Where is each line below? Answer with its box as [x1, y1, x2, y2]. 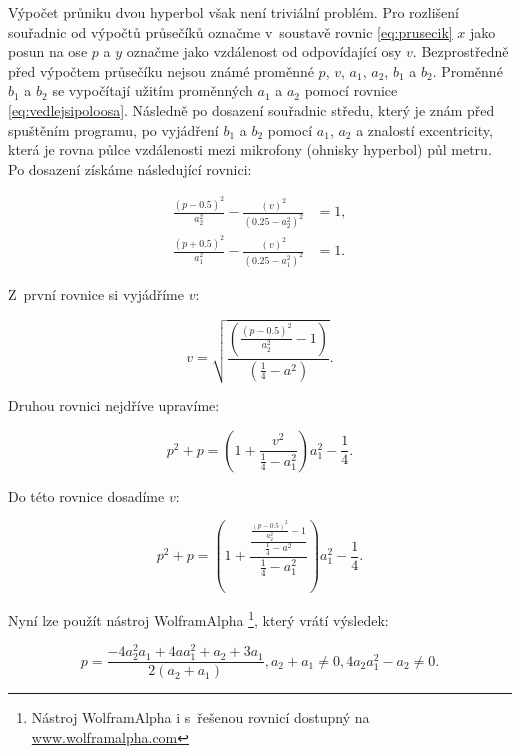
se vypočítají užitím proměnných [52, 80, 253, 101]
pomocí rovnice [304, 80, 398, 101]
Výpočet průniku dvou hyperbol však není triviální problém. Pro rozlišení [8, 2, 460, 22]
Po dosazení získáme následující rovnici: [8, 158, 252, 179]
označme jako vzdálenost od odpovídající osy [126, 41, 402, 62]
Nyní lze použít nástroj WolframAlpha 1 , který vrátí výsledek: [8, 606, 389, 630]
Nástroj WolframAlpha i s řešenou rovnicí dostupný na [31, 707, 370, 728]
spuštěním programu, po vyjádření [8, 119, 219, 140]
